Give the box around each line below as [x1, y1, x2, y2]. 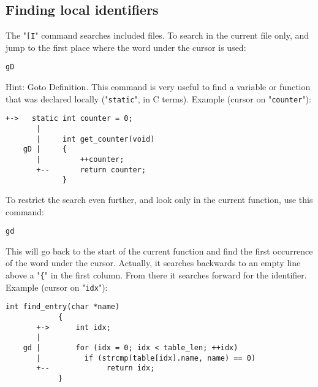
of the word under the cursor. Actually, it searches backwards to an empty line [6, 256, 301, 269]
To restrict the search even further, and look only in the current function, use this [6, 193, 313, 205]
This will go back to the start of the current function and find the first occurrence [6, 244, 313, 257]
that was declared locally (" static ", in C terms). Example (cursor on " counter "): [6, 92, 311, 105]
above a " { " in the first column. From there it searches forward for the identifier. [6, 268, 307, 281]
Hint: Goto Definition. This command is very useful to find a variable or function [6, 80, 311, 93]
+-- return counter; [36, 165, 146, 174]
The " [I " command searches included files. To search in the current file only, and [6, 29, 309, 42]
